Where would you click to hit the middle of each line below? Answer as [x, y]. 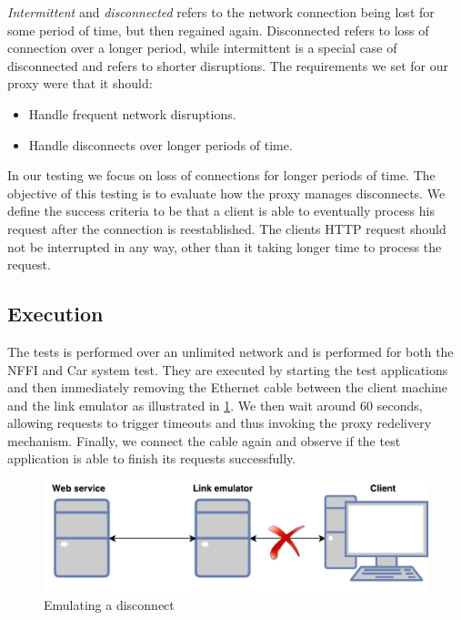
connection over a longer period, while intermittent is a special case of [202, 48]
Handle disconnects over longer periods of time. [160, 144]
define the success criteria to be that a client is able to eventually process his [221, 211]
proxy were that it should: [80, 83]
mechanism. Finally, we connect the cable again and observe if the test [204, 440]
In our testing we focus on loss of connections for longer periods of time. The [221, 175]
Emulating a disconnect [109, 605]
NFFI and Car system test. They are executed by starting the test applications [228, 369]
